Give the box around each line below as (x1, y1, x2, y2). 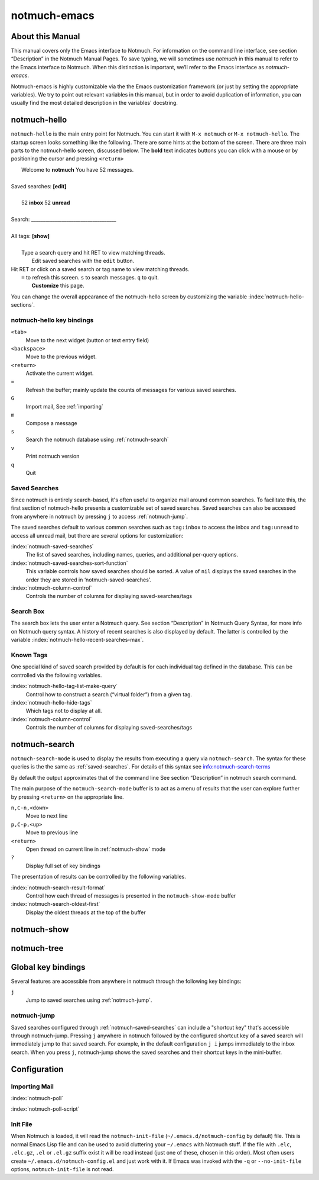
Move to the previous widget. (25, 353, 97, 361)
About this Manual (11, 31, 80, 41)
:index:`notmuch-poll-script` (11, 1105, 80, 1113)
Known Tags (11, 651, 48, 660)
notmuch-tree (11, 943, 64, 953)
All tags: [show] (11, 233, 50, 239)
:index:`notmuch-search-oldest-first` (11, 901, 100, 908)
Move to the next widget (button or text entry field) (25, 336, 149, 343)
